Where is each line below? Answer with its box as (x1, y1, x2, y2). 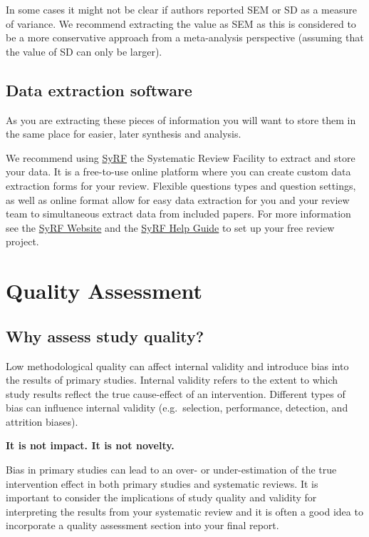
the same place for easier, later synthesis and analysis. (6, 126, 241, 141)
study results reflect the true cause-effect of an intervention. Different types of (6, 386, 345, 401)
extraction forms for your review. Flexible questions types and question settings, (6, 178, 356, 193)
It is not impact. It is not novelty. (6, 438, 175, 453)
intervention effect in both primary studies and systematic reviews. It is (6, 476, 318, 491)
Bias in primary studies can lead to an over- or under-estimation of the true (6, 462, 337, 477)
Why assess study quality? (6, 324, 204, 347)
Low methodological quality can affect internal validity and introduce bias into (6, 358, 349, 373)
